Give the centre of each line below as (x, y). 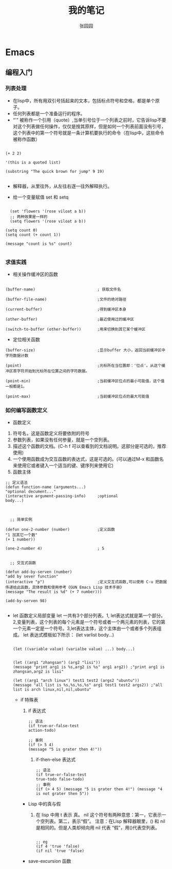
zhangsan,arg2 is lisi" (38, 672)
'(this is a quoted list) (33, 162)
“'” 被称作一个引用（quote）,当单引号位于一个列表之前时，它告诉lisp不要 (89, 120)
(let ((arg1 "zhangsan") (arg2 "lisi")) (56, 663)
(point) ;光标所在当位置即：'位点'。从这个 (83, 366)
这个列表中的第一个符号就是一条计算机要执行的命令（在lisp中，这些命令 (88, 133)
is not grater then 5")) (62, 794)
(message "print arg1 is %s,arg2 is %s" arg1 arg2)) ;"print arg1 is (89, 667)
